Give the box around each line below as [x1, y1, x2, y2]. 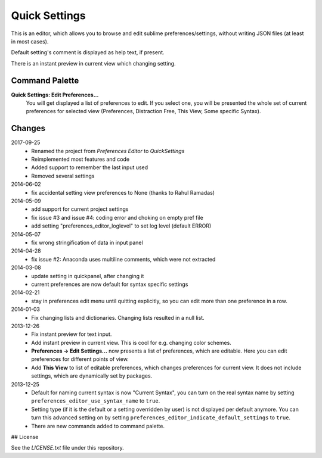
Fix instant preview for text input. [31, 331, 112, 338]
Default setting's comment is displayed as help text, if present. [11, 49, 165, 56]
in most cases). [11, 38, 49, 45]
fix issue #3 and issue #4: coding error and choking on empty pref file [31, 214, 204, 221]
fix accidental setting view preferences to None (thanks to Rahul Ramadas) [31, 189, 215, 196]
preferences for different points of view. [31, 356, 129, 363]
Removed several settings [31, 172, 95, 179]
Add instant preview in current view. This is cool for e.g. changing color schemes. [31, 339, 232, 346]
